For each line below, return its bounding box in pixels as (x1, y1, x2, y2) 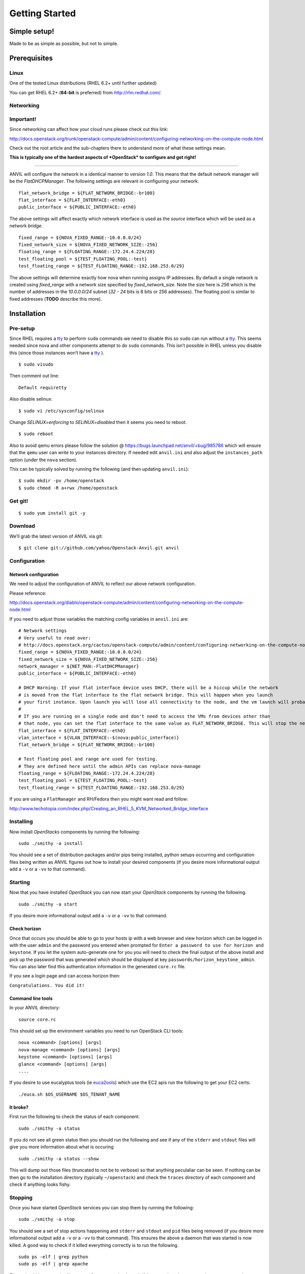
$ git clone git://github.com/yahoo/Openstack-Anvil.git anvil (18, 545, 179, 551)
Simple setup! (9, 27, 54, 36)
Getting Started (9, 8, 76, 19)
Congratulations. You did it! (9, 983, 85, 988)
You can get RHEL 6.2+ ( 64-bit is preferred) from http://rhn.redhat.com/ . (9, 89, 162, 95)
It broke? (9, 1104, 29, 1110)
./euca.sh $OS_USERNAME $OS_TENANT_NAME (18, 1091, 120, 1097)
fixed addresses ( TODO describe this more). (9, 296, 102, 302)
